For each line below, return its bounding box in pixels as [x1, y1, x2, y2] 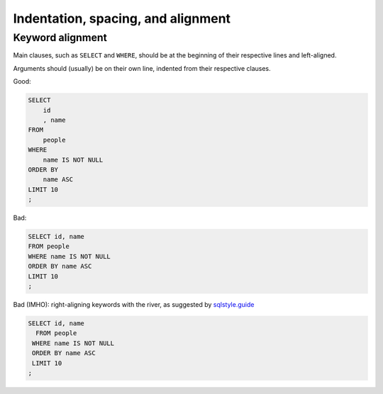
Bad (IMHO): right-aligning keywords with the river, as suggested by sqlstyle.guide [13, 300, 255, 308]
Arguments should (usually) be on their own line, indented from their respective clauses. [13, 64, 271, 72]
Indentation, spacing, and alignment [13, 11, 231, 26]
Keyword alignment [13, 31, 108, 44]
